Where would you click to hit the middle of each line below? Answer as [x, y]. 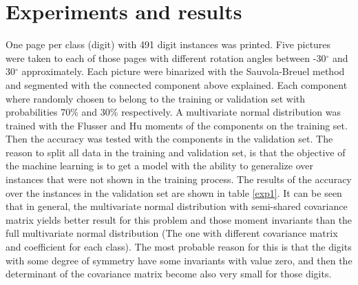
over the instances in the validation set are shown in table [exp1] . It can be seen [174, 192]
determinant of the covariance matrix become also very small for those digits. [169, 274]
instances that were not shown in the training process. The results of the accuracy [179, 179]
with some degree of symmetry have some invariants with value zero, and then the [179, 260]
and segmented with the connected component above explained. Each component [177, 84]
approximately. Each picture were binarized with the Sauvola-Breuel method [183, 71]
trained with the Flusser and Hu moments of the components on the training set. [177, 125]
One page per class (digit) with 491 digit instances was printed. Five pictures [168, 44]
